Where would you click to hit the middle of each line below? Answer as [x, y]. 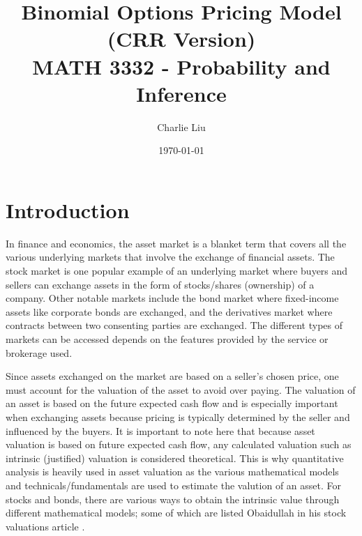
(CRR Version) [181, 39]
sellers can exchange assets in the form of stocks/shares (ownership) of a [160, 284]
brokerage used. [39, 352]
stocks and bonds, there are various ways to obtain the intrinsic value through [173, 499]
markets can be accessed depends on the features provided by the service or [167, 338]
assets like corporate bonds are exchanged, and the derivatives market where [169, 311]
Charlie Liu [181, 127]
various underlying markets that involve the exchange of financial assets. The [170, 257]
